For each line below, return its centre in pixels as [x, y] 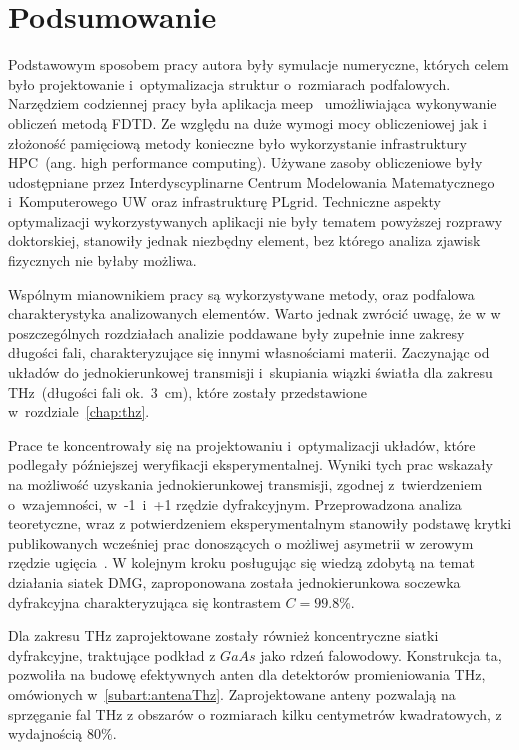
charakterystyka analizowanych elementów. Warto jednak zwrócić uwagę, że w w [254, 313]
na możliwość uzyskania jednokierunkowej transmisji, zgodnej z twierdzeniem [245, 484]
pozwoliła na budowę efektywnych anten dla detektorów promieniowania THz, [247, 674]
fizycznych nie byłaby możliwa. [102, 260]
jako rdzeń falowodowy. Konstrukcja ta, [381, 654]
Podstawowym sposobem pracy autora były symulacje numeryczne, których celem [258, 64]
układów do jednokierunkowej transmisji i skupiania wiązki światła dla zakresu [250, 372]
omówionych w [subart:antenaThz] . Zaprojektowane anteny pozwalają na [232, 693]
